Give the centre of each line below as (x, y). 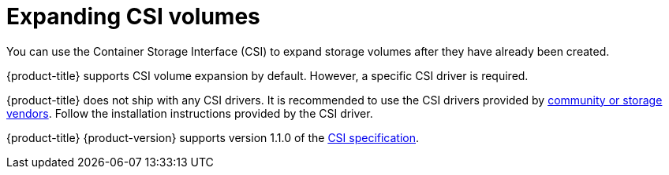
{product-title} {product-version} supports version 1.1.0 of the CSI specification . (213, 137)
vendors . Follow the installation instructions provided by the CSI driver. (190, 113)
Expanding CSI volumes (133, 16)
